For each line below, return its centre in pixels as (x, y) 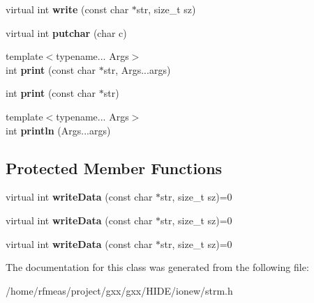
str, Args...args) (137, 69)
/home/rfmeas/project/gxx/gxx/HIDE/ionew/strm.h (119, 290)
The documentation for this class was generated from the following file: (157, 267)
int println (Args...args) (58, 130)
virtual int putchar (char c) (66, 32)
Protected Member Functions (114, 168)
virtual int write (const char (67, 9)
